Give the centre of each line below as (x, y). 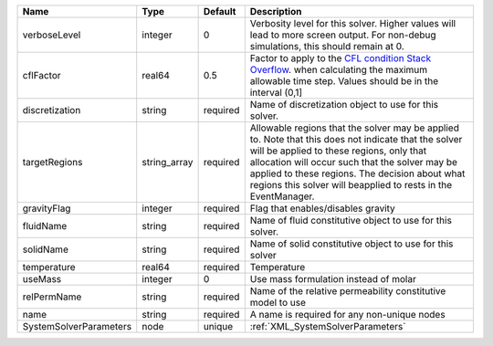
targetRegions (52, 162)
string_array (168, 162)
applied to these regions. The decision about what (357, 173)
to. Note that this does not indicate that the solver (356, 139)
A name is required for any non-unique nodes (348, 315)
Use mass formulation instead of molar (333, 279)
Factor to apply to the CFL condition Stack (341, 58)
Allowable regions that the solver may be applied (355, 128)
